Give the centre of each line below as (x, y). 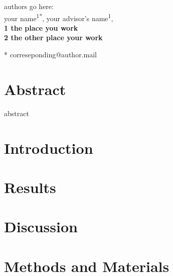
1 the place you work (41, 27)
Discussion (41, 226)
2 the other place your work (53, 37)
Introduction (49, 148)
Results (30, 187)
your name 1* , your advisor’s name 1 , (59, 17)
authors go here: (29, 6)
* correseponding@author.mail (50, 55)
